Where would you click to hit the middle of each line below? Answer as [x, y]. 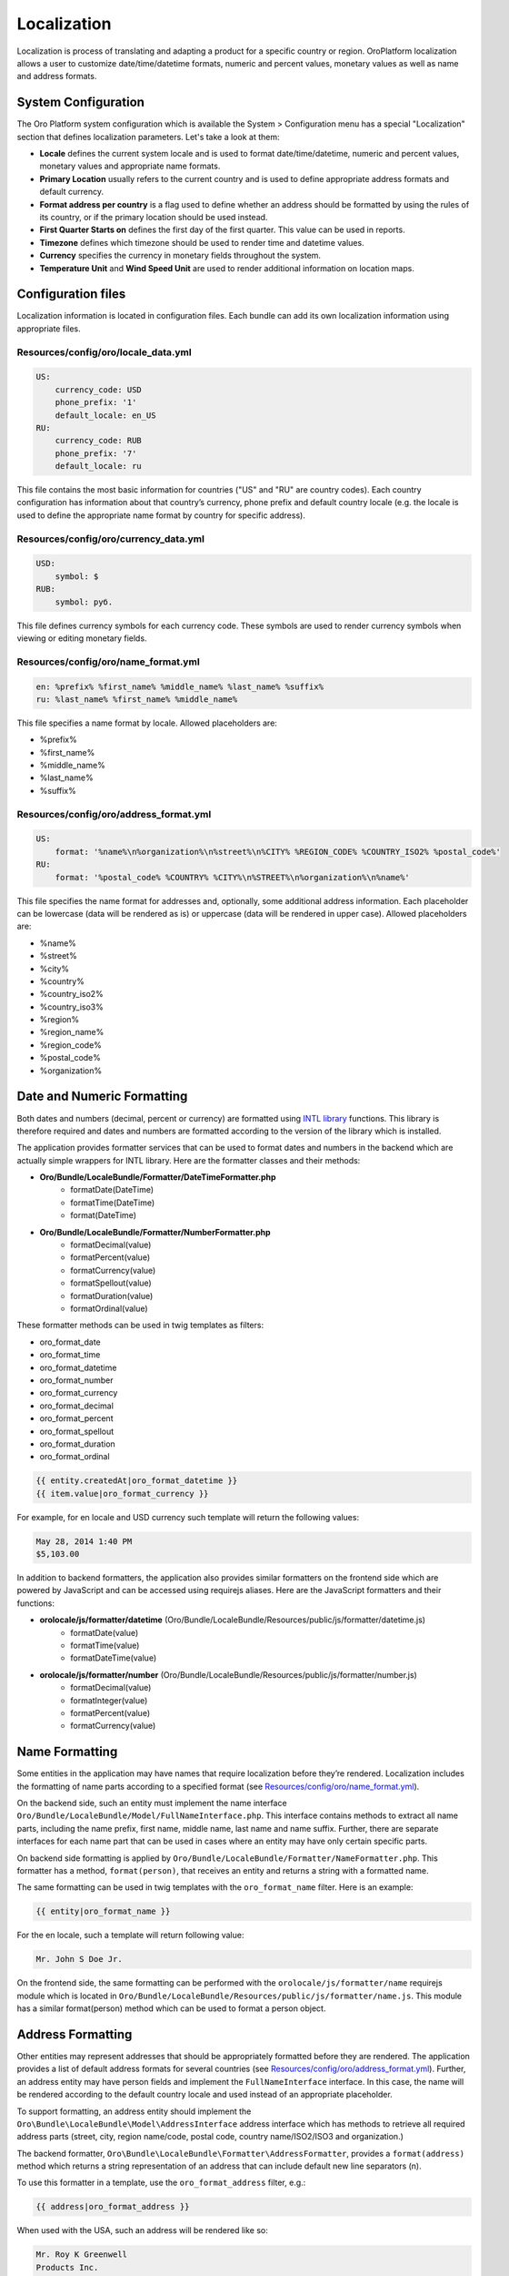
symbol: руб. [84, 602]
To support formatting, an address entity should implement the [134, 2111]
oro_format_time [70, 1355]
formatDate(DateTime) [112, 1190]
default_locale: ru [99, 466]
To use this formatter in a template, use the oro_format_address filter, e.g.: [161, 2183]
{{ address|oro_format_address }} [113, 2207]
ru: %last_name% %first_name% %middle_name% [137, 699]
